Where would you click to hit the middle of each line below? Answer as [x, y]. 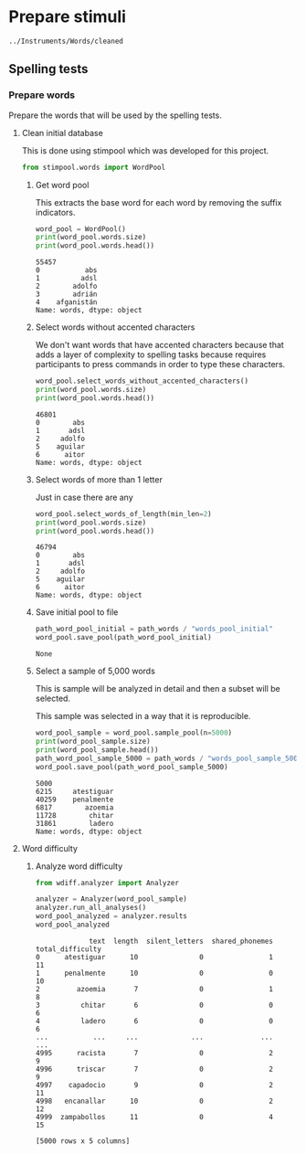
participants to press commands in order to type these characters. [160, 365]
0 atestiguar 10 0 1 [154, 957]
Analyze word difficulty [79, 866]
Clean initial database [63, 132]
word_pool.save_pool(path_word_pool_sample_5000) [132, 767]
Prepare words [42, 95]
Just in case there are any [84, 497]
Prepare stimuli [68, 17]
